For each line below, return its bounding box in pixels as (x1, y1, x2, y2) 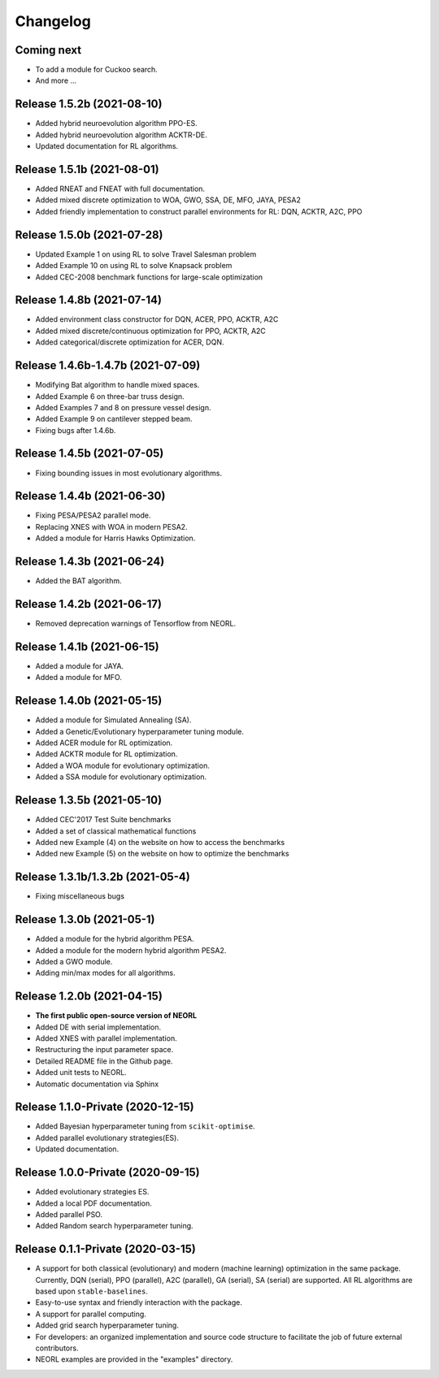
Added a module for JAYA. (35, 661, 124, 670)
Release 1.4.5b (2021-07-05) (15, 447, 164, 461)
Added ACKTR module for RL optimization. (35, 749, 178, 759)
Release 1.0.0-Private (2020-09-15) (15, 1166, 200, 1180)
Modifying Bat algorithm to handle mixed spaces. (35, 380, 200, 390)
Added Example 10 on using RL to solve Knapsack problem (35, 261, 233, 271)
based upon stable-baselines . (35, 1286, 148, 1296)
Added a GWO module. (35, 956, 113, 966)
